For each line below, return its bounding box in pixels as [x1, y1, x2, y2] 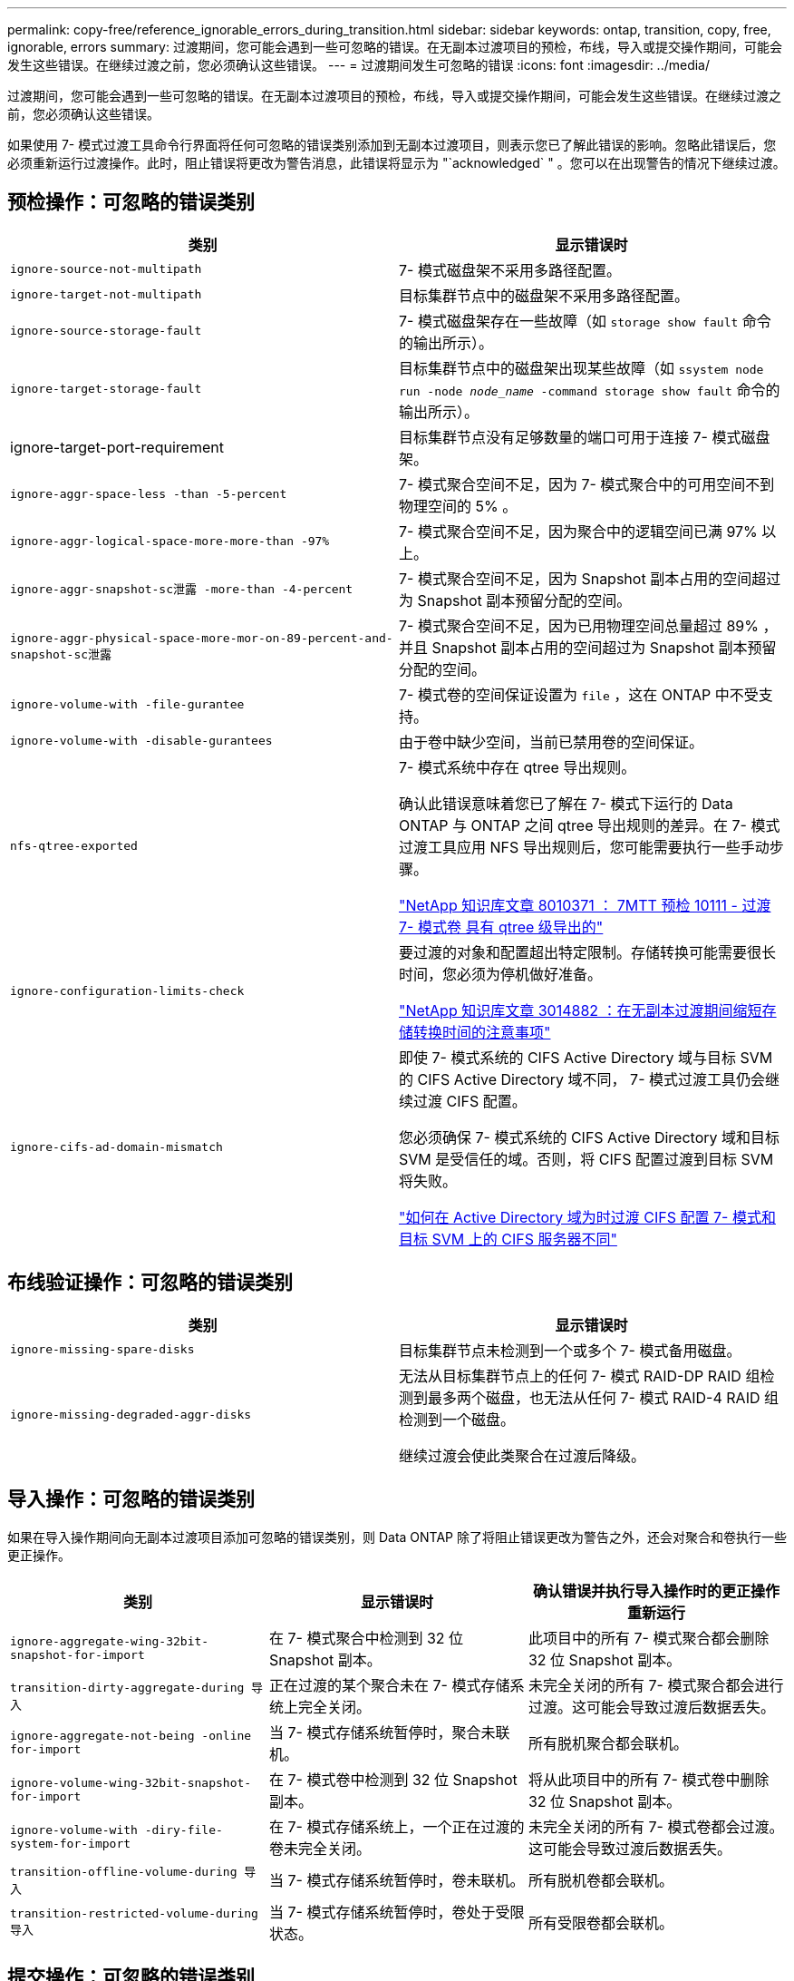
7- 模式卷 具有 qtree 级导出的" [399, 917, 604, 936]
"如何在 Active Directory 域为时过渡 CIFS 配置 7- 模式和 [399, 1207, 776, 1226]
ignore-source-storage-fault [10, 324, 202, 338]
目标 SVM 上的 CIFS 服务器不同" [399, 1229, 617, 1248]
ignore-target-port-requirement [10, 437, 224, 456]
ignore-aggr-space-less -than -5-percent [10, 487, 287, 502]
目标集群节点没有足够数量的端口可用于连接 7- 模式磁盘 [399, 427, 770, 446]
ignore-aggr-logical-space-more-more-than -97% [10, 534, 330, 549]
